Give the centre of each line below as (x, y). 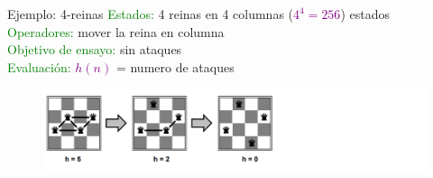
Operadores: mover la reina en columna (116, 31)
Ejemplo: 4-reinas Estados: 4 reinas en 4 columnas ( (151, 14)
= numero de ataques (175, 66)
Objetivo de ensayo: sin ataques (95, 49)
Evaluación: (39, 66)
